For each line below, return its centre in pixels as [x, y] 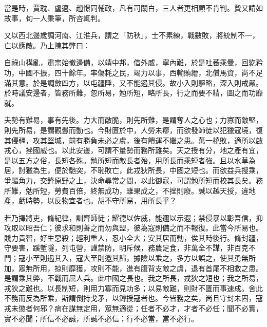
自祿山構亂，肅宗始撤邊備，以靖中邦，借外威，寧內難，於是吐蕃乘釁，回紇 [130, 62]
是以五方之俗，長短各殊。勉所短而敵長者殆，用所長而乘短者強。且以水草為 [130, 160]
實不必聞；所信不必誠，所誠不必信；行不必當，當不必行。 [101, 318]
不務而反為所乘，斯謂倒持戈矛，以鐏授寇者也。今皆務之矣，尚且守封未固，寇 [133, 298]
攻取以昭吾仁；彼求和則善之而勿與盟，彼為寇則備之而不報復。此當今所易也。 [133, 228]
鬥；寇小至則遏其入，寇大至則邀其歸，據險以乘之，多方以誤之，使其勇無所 [130, 258]
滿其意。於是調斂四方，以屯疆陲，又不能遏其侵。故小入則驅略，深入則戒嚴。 [133, 82]
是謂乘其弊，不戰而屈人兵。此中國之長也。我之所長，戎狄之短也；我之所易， [133, 278]
